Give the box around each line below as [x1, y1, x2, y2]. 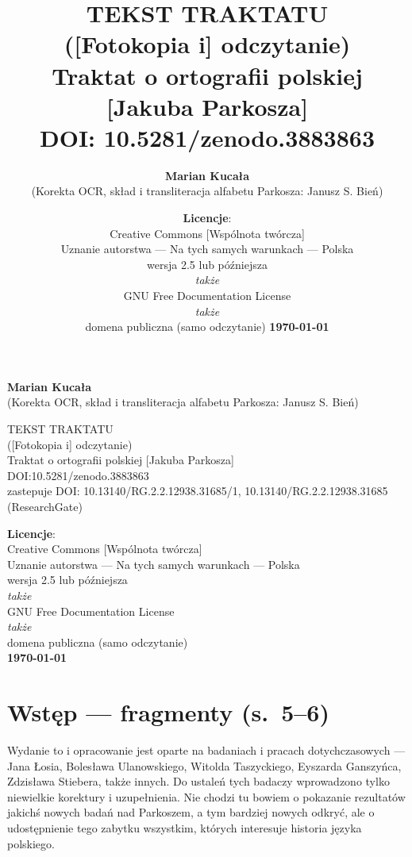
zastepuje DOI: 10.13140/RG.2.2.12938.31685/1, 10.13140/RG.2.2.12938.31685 [7, 482, 388, 499]
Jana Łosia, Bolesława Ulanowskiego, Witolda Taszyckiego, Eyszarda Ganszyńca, [7, 757, 402, 774]
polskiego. [7, 835, 55, 851]
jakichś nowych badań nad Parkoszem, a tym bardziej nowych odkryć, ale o [7, 804, 375, 820]
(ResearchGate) [7, 498, 83, 514]
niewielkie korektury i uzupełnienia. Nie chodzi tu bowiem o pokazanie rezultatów [7, 788, 406, 805]
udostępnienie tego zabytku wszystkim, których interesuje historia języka [7, 820, 362, 836]
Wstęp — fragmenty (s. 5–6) [7, 696, 329, 728]
